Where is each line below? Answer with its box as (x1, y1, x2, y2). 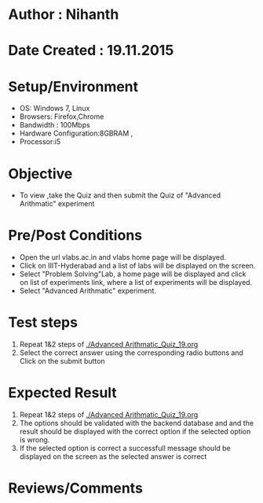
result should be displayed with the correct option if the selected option (19, 427, 251, 436)
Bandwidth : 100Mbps (19, 120, 90, 130)
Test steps (8, 313, 79, 331)
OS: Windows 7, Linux (19, 104, 90, 113)
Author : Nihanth (8, 6, 119, 24)
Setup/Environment (8, 77, 139, 95)
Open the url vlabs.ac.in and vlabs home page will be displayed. (19, 253, 226, 262)
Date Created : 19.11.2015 (8, 42, 174, 60)
